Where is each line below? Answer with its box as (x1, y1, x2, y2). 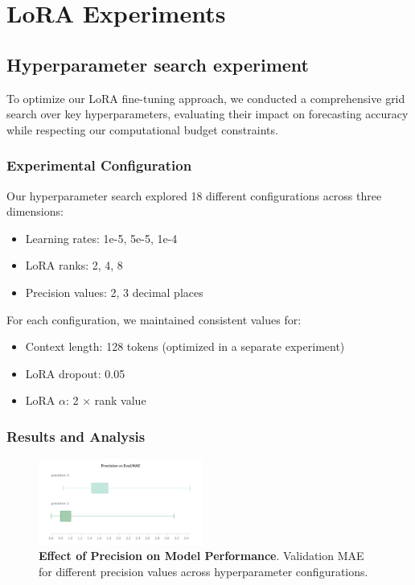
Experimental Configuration (6, 155, 192, 175)
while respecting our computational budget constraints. (6, 121, 278, 138)
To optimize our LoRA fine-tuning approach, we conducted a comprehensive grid (6, 89, 405, 106)
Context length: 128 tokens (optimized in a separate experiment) (25, 338, 345, 355)
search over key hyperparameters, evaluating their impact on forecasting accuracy (6, 105, 409, 122)
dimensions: (6, 203, 64, 220)
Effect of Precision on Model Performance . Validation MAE (39, 547, 364, 564)
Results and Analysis (6, 426, 146, 446)
